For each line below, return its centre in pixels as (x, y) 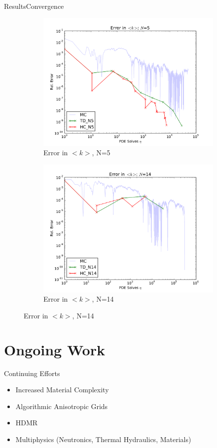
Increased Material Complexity (62, 390)
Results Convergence (34, 6)
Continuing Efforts (32, 373)
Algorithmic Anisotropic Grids (62, 406)
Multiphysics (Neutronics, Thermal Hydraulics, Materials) (103, 439)
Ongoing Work (54, 349)
